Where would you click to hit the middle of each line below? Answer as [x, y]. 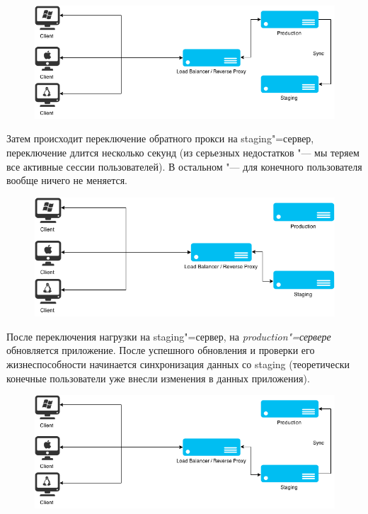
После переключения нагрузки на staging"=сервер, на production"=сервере [169, 336]
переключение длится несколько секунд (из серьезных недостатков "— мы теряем [183, 152]
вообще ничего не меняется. [67, 180]
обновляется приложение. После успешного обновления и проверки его [161, 350]
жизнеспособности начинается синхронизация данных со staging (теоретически [178, 364]
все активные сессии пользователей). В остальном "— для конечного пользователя [184, 166]
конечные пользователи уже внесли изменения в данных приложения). [158, 378]
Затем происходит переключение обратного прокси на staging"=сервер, [160, 138]
